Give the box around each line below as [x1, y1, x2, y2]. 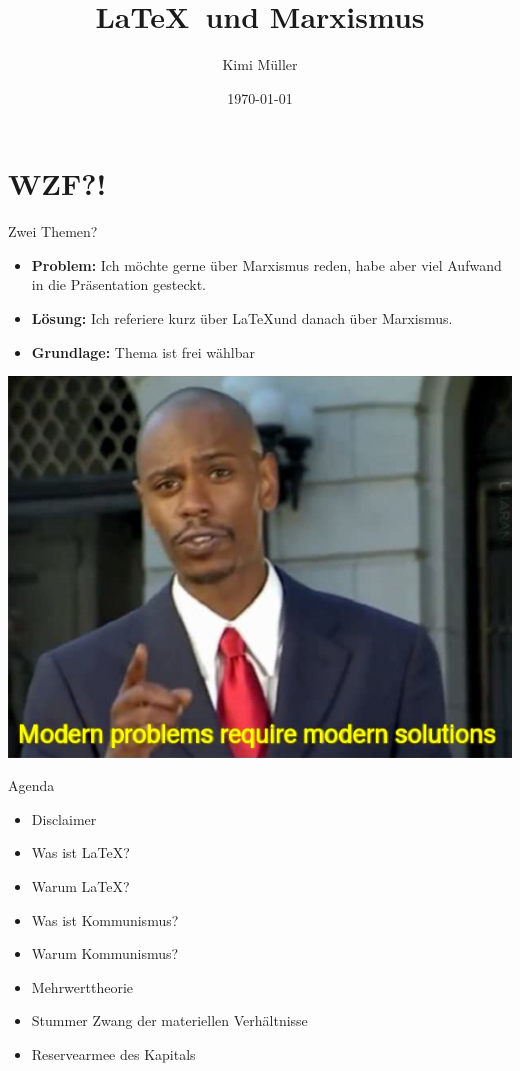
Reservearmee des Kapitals [31, 1043, 196, 1064]
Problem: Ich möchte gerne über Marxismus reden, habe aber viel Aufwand [31, 254, 502, 275]
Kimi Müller [222, 54, 298, 75]
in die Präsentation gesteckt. [31, 274, 207, 295]
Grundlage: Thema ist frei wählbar [31, 341, 255, 362]
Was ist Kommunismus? [31, 909, 179, 930]
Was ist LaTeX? [31, 842, 130, 863]
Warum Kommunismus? [31, 943, 179, 964]
